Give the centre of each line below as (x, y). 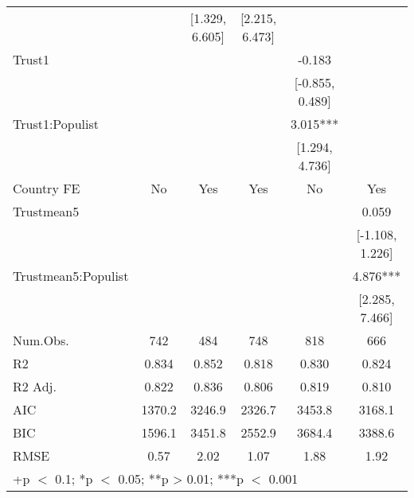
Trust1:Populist (56, 124)
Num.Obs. (41, 340)
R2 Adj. (35, 386)
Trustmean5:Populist (71, 276)
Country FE (47, 188)
